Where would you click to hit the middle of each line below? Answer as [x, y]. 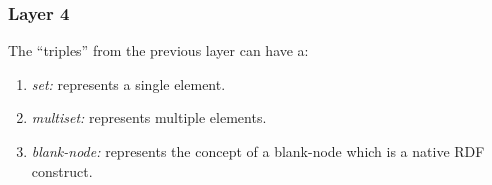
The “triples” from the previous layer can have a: [158, 50]
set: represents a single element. [128, 83]
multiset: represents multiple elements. [149, 117]
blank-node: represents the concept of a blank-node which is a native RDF [258, 151]
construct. [62, 170]
